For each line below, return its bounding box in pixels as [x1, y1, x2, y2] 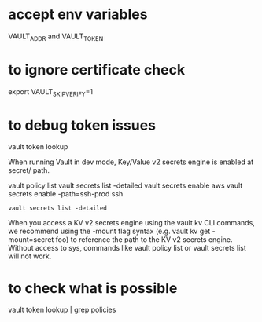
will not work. [8, 251, 52, 261]
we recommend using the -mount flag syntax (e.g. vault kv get [8, 226, 211, 236]
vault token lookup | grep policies [8, 305, 116, 315]
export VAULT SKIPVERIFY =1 [8, 86, 93, 98]
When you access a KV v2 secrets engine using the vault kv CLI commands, [8, 218, 256, 228]
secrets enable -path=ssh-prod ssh [8, 189, 124, 199]
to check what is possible [8, 279, 178, 297]
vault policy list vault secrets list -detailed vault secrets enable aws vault [8, 181, 243, 190]
